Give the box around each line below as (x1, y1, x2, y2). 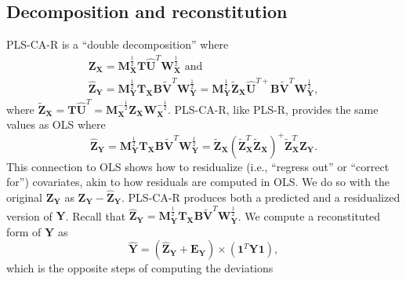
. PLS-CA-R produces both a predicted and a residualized (121, 188, 401, 205)
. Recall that (65, 207, 126, 224)
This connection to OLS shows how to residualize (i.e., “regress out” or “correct (6, 158, 390, 174)
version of (6, 207, 53, 224)
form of (6, 223, 42, 239)
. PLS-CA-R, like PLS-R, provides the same (167, 100, 379, 117)
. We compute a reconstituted (237, 207, 381, 224)
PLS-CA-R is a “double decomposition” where (6, 36, 229, 53)
